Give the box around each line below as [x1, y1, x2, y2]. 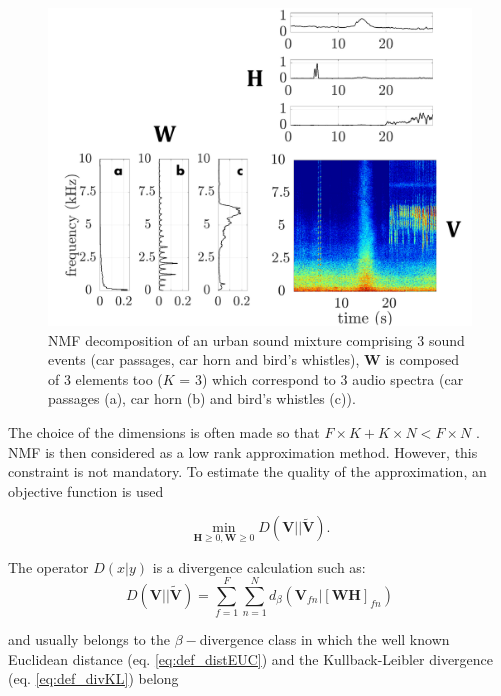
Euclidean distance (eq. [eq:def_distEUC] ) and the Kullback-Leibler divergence [8, 648, 494, 669]
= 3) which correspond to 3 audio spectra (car [179, 368, 464, 389]
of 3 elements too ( [48, 368, 163, 389]
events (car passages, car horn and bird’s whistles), [48, 349, 360, 370]
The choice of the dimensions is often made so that [8, 421, 320, 442]
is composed [385, 349, 460, 370]
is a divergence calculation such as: [152, 556, 366, 577]
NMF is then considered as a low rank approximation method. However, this [8, 441, 478, 462]
